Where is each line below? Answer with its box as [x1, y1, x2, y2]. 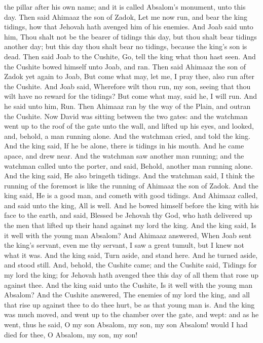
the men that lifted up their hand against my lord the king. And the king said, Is [4, 220, 256, 231]
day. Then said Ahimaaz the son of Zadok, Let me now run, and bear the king [4, 11, 247, 22]
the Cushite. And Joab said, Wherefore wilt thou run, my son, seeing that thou [4, 81, 251, 91]
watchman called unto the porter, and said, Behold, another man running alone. [4, 160, 253, 171]
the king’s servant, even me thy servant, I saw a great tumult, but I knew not [4, 240, 245, 250]
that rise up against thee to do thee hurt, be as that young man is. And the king [4, 299, 255, 310]
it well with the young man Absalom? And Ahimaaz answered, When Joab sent [4, 230, 252, 240]
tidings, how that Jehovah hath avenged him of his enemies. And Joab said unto [4, 21, 253, 32]
